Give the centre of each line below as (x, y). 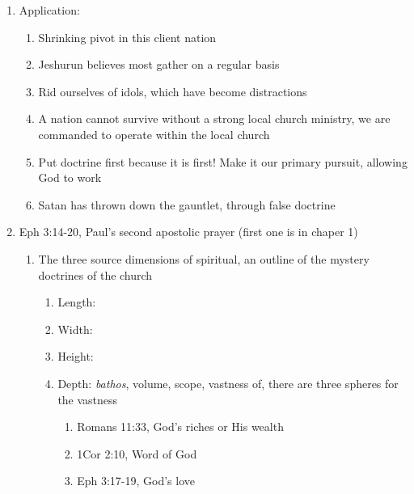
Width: (75, 329)
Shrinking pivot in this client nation (127, 37)
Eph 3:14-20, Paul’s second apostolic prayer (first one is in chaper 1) (188, 232)
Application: (49, 10)
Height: (76, 356)
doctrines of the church (95, 274)
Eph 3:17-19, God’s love (136, 481)
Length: (77, 302)
